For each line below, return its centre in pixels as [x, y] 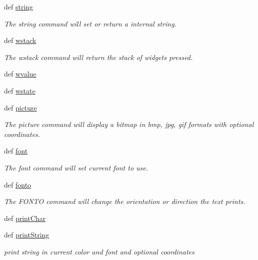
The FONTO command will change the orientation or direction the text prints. [125, 201]
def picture [20, 107]
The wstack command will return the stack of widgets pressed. [98, 57]
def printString [27, 235]
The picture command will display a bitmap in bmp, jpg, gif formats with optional [129, 124]
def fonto [18, 184]
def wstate [20, 90]
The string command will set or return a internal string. [90, 23]
